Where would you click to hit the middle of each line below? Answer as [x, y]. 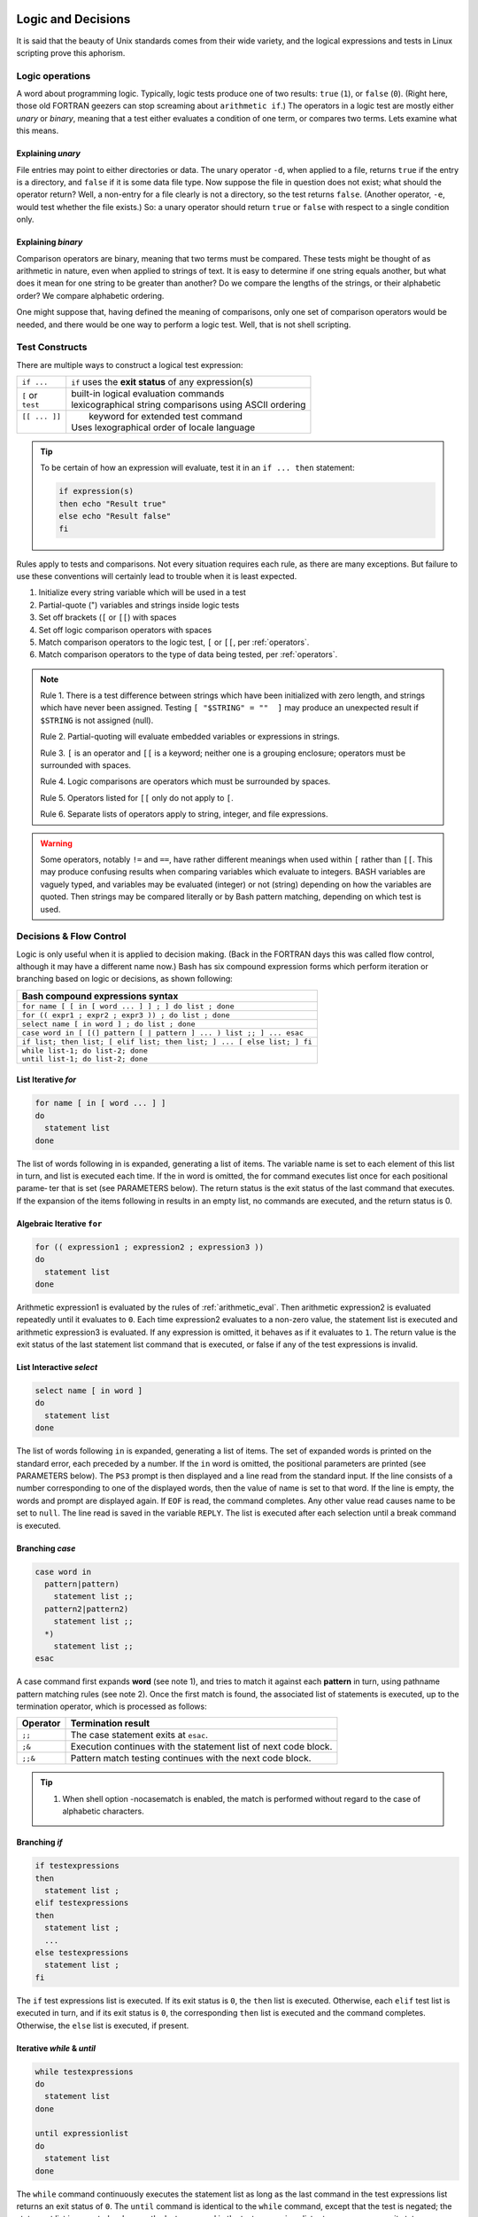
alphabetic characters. [104, 1811]
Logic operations [54, 75]
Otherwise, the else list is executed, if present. [103, 2025]
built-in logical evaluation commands [148, 394]
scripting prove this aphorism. [71, 52]
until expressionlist [82, 2134]
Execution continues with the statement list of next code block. [201, 1747]
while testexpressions [84, 2072]
